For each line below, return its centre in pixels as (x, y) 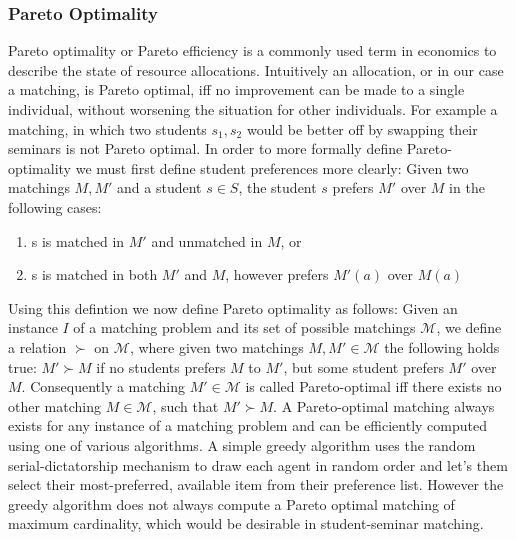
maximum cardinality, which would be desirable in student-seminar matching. (246, 523)
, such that (185, 405)
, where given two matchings (216, 346)
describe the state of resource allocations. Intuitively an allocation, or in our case (256, 69)
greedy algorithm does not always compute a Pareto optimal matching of (231, 503)
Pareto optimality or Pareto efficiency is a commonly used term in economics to (252, 50)
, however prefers (277, 274)
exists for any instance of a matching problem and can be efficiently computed (248, 425)
